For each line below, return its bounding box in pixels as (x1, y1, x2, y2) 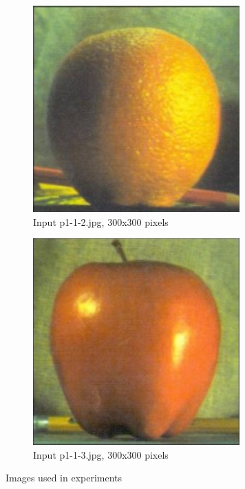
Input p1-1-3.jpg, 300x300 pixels (33, 447, 169, 461)
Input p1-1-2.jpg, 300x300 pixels (33, 214, 169, 229)
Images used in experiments (6, 470, 122, 485)
